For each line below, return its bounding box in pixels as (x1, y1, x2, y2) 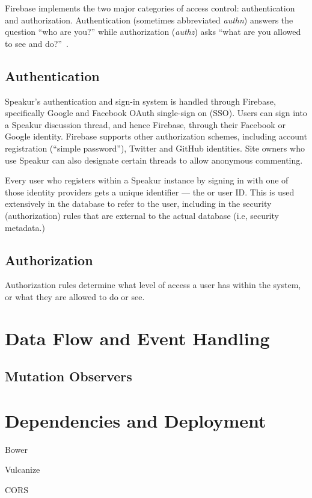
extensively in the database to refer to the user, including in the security (5, 197, 272, 210)
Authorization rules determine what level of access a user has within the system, (5, 278, 301, 291)
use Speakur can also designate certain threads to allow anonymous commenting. (5, 153, 303, 166)
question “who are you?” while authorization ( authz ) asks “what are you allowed (5, 25, 301, 38)
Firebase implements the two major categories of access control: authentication (5, 2, 295, 14)
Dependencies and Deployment (5, 408, 266, 432)
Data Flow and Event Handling (5, 325, 270, 350)
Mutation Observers (5, 367, 132, 386)
